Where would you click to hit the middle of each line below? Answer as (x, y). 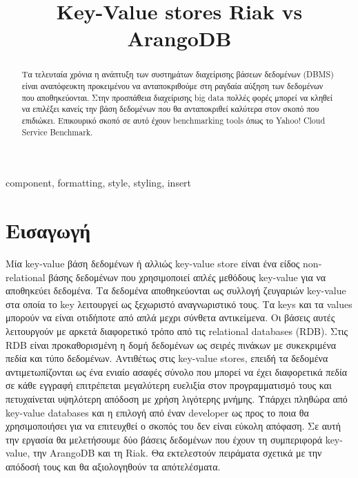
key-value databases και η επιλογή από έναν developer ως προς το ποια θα (157, 412)
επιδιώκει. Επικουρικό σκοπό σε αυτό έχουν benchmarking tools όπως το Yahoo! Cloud (173, 120)
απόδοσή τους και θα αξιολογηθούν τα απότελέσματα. (113, 466)
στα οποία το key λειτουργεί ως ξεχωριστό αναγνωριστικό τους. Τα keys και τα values (179, 304)
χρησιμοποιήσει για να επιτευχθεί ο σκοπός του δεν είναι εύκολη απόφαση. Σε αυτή (173, 426)
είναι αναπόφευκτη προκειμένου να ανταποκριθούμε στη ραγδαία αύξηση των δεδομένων (172, 86)
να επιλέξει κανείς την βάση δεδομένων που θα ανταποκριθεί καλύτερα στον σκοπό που (170, 109)
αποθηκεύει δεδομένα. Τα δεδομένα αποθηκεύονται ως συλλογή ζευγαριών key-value (176, 290)
